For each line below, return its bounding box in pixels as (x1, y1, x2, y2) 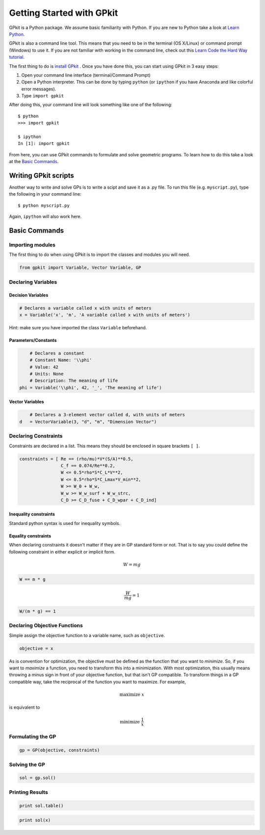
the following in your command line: (9, 191, 81, 197)
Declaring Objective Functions (9, 622, 83, 629)
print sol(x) (19, 817, 51, 823)
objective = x (19, 645, 53, 651)
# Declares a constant (29, 350, 84, 356)
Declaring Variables (9, 278, 57, 285)
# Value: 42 (29, 364, 59, 370)
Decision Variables (9, 292, 49, 298)
